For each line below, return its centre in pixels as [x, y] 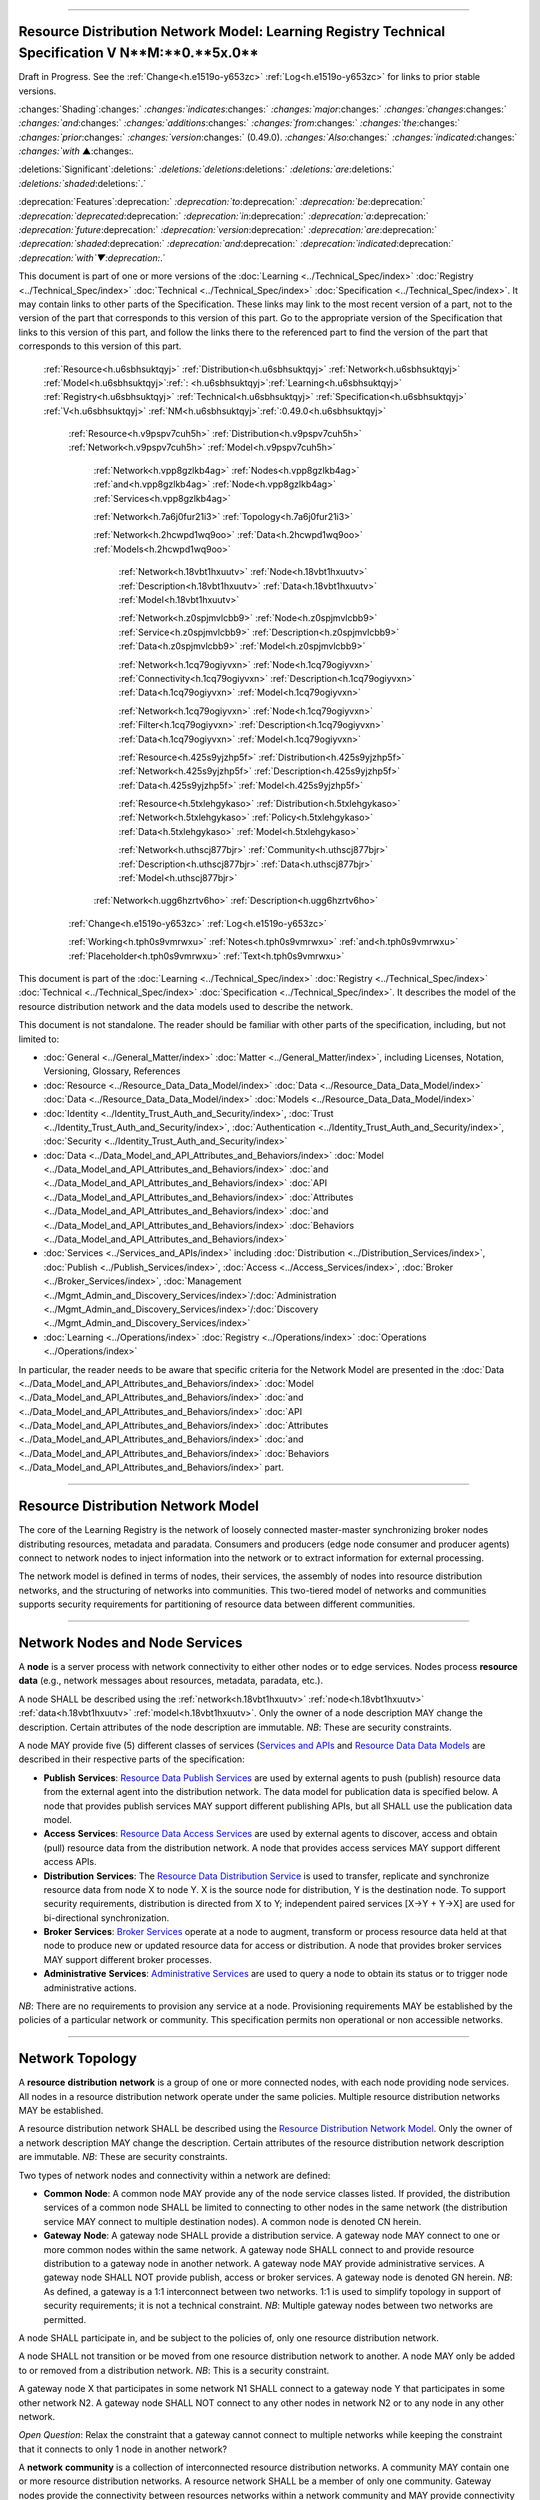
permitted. [65, 2319]
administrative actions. [90, 1987]
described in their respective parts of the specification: [131, 1759]
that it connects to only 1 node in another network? [123, 2449]
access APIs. [70, 1862]
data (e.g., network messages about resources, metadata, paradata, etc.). [171, 1681]
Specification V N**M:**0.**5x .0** [138, 53]
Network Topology [77, 2058]
